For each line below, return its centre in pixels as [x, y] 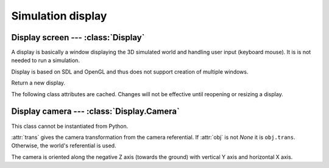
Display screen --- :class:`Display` [78, 37]
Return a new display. [38, 83]
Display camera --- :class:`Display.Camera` [95, 112]
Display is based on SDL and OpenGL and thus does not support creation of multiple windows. [130, 72]
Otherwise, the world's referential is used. [64, 145]
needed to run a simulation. [46, 60]
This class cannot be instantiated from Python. [70, 126]
